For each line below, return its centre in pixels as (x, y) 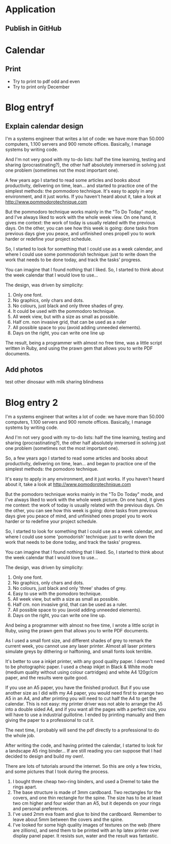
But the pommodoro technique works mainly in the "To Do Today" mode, (82, 212)
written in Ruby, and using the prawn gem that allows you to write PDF (79, 348)
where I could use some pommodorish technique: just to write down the (81, 254)
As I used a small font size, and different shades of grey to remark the (79, 641)
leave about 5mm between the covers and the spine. (68, 819)
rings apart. (25, 787)
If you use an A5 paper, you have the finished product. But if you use (77, 688)
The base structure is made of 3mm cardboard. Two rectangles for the (87, 792)
